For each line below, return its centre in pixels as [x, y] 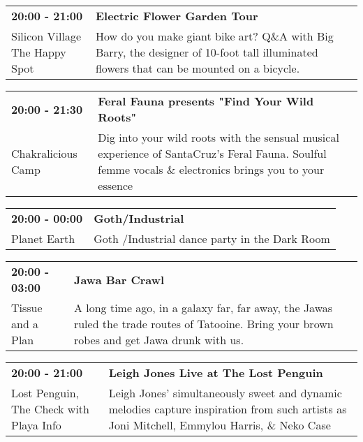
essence [116, 185]
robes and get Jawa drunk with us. [159, 340]
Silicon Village [46, 36]
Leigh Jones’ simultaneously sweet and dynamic [225, 393]
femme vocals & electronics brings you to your [211, 169]
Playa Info [36, 425]
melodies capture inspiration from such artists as [228, 409]
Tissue [27, 308]
